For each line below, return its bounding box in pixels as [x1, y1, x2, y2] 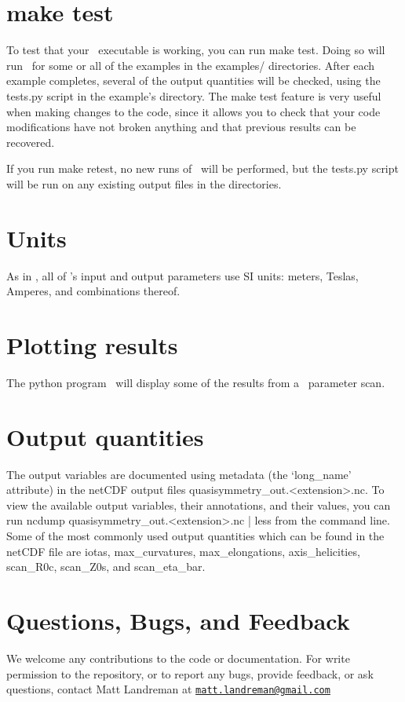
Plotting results [6, 328, 178, 360]
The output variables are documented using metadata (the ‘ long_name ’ [6, 466, 352, 482]
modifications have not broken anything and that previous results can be [6, 119, 356, 135]
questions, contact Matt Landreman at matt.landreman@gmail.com [6, 681, 330, 697]
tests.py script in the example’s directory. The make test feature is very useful [6, 87, 381, 104]
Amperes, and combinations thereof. [6, 283, 181, 299]
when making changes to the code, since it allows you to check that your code [6, 103, 381, 119]
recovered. [6, 133, 55, 150]
